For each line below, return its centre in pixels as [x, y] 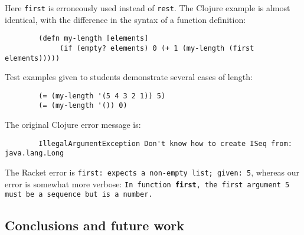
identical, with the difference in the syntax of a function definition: [125, 19]
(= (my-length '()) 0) [83, 106]
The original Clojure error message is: [73, 125]
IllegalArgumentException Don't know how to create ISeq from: [165, 143]
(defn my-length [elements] [94, 39]
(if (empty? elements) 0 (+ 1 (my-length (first [157, 48]
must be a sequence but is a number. [79, 195]
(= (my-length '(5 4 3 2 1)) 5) [102, 96]
